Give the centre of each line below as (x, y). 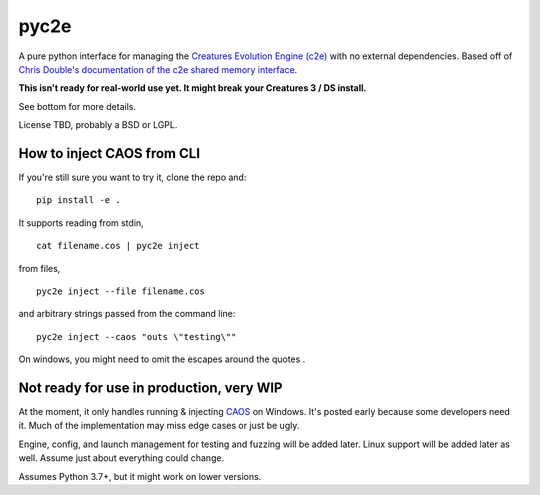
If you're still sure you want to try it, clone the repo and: (132, 177)
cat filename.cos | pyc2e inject (118, 246)
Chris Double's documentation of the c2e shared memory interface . (158, 69)
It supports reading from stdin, (81, 222)
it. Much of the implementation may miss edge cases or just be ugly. (159, 426)
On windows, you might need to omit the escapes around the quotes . (162, 359)
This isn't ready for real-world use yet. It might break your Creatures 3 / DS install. (192, 88)
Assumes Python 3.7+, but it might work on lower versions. (140, 476)
